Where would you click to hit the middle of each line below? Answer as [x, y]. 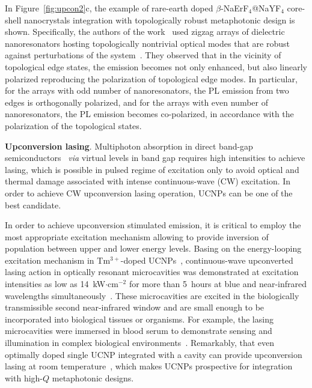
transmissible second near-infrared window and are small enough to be [135, 307]
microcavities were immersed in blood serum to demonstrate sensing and [139, 331]
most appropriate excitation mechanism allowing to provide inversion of [137, 236]
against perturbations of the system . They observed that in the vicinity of [143, 55]
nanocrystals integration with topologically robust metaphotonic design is [159, 20]
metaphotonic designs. [93, 377]
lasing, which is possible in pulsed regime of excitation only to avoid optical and [152, 169]
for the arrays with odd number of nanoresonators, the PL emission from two [147, 90]
